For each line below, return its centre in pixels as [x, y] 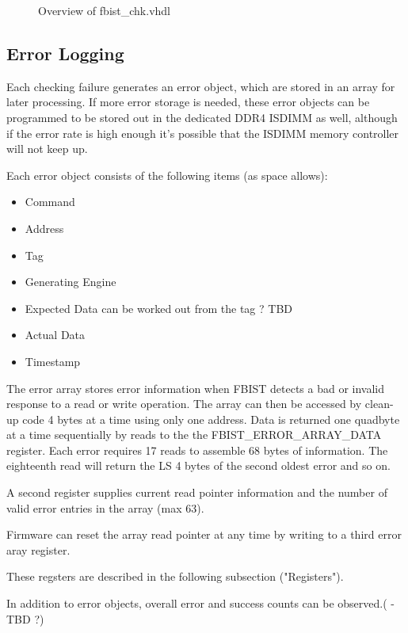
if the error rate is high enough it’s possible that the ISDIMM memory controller [203, 133]
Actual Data [55, 335]
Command [50, 202]
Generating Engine [71, 282]
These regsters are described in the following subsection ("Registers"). [175, 576]
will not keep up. [47, 149]
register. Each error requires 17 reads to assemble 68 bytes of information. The [197, 450]
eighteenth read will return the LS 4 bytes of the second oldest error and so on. [198, 465]
